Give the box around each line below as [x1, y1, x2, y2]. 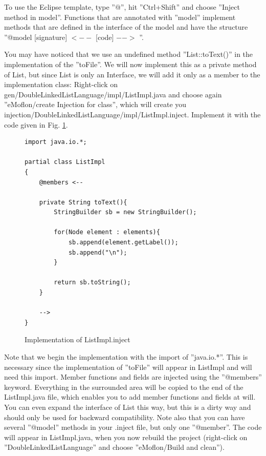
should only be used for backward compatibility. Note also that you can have [4, 411, 245, 422]
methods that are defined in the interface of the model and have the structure [4, 22, 248, 32]
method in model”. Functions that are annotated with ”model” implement [4, 11, 236, 22]
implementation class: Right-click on [4, 79, 118, 90]
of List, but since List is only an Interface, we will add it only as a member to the [4, 69, 260, 79]
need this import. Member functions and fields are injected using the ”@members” [4, 371, 262, 382]
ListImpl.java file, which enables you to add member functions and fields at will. [4, 391, 256, 402]
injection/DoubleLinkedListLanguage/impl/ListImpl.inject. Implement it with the [4, 109, 261, 119]
